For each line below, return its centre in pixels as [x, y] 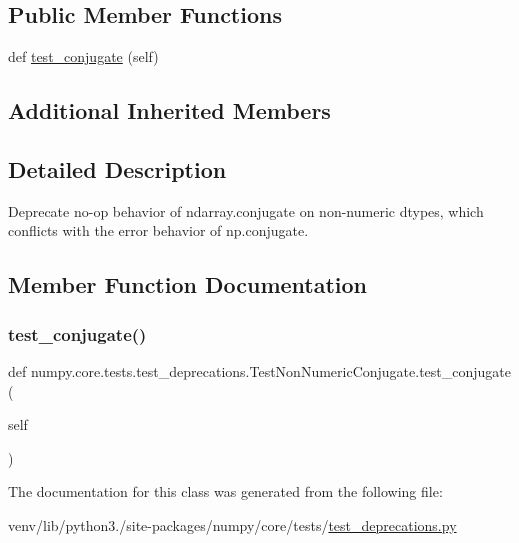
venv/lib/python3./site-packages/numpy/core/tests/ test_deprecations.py [232, 524]
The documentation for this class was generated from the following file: [225, 491]
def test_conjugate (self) [83, 56]
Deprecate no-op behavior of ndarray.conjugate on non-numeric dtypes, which [246, 210]
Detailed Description [117, 168]
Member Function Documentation [188, 284]
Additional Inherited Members [169, 110]
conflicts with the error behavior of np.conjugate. [158, 230]
